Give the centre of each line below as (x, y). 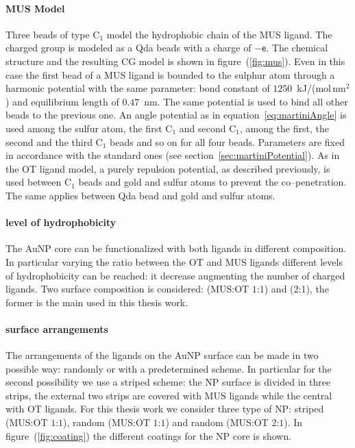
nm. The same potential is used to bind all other (246, 101)
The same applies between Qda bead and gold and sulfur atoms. (140, 195)
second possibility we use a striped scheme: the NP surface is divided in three (168, 382)
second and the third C (54, 141)
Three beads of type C (53, 34)
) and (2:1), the (296, 289)
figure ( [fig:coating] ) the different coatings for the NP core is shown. (149, 435)
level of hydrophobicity (61, 222)
